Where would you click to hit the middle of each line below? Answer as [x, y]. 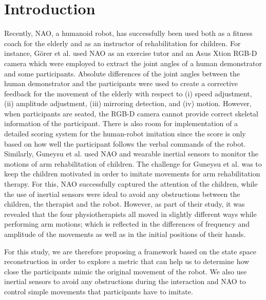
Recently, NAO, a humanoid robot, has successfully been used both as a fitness [128, 33]
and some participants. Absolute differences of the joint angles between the [122, 73]
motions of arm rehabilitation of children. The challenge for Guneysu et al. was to [133, 163]
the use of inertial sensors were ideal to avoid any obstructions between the [122, 194]
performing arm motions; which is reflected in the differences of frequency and [127, 224]
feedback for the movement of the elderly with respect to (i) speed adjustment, [128, 93]
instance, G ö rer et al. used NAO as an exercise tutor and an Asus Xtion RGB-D [131, 53]
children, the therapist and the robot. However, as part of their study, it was [125, 204]
